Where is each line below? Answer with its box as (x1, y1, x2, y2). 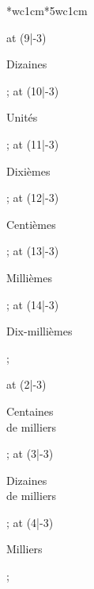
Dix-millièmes (6, 323, 73, 339)
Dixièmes (6, 162, 51, 179)
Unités (6, 109, 38, 126)
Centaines (6, 402, 54, 419)
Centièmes (6, 215, 56, 232)
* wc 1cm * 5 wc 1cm (6, 2, 88, 18)
